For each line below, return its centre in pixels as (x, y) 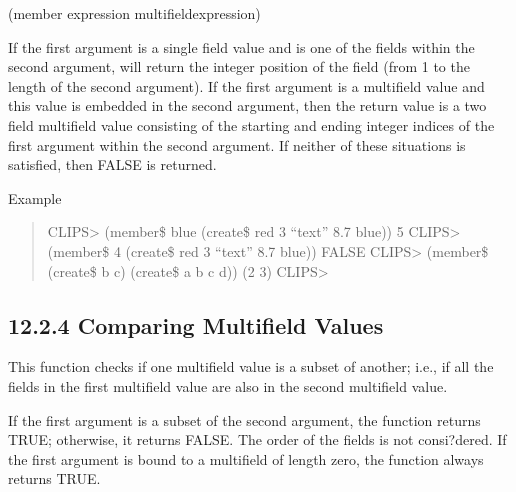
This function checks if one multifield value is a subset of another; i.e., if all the (251, 366)
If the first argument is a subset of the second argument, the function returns (244, 419)
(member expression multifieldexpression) (134, 13)
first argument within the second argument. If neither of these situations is (237, 144)
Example (35, 197)
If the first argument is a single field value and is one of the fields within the (241, 46)
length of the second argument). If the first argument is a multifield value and (246, 85)
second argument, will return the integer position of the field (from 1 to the (239, 66)
